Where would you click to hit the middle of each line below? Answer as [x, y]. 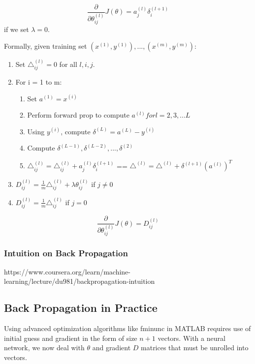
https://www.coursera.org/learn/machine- [67, 271]
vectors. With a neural [191, 338]
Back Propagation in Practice [81, 308]
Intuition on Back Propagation [66, 253]
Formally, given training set [46, 45]
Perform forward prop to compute [78, 115]
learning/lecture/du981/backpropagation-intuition [80, 281]
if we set [16, 29]
